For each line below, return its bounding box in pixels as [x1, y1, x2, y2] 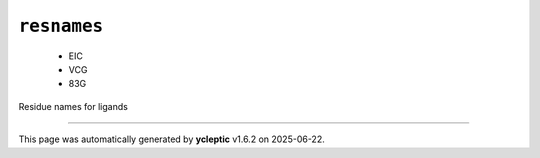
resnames [18, 15, 104, 37]
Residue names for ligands [18, 100, 129, 112]
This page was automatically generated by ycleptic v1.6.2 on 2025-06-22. [18, 133, 325, 145]
